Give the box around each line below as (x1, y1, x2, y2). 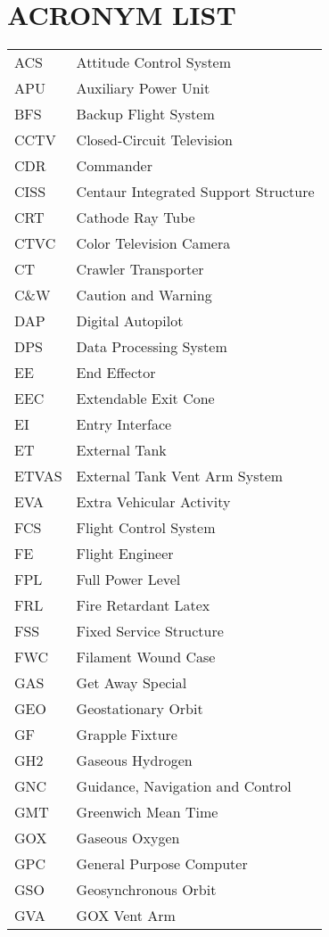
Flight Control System (76, 517, 216, 538)
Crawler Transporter (76, 259, 204, 280)
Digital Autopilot (76, 310, 184, 332)
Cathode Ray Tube (76, 207, 195, 228)
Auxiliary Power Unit (76, 78, 210, 99)
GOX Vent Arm (76, 905, 176, 926)
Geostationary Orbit (76, 698, 203, 719)
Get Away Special (76, 672, 187, 694)
